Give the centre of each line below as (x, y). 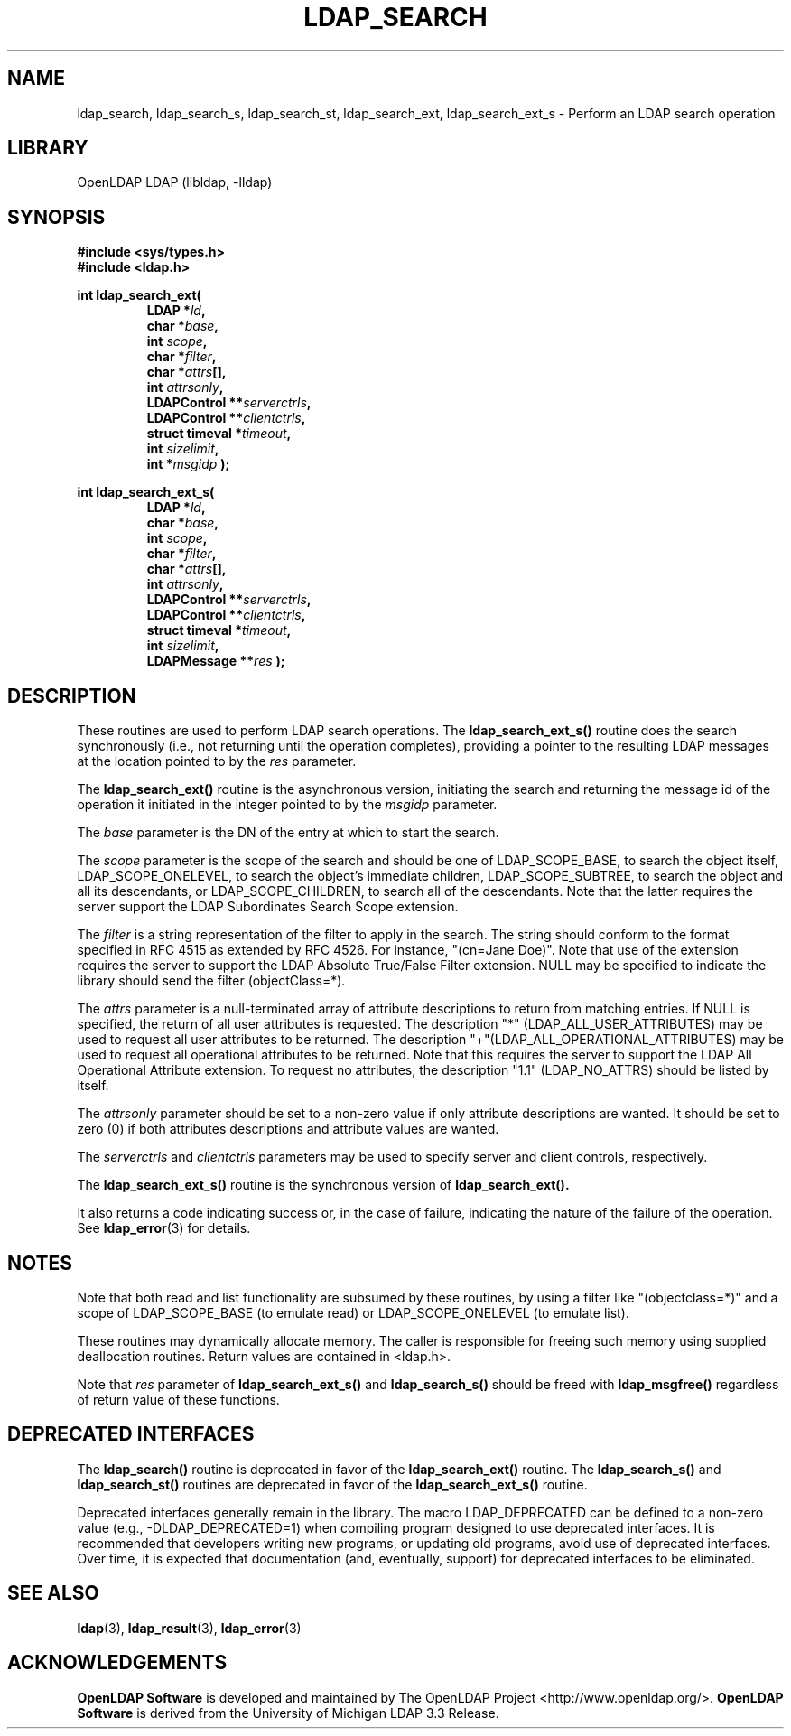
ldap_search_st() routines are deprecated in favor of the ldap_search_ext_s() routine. (332, 1484)
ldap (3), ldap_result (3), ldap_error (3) (189, 1628)
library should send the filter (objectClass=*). (211, 981)
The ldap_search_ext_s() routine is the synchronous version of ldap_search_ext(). (323, 1185)
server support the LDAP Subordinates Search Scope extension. (268, 907)
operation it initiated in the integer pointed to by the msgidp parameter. (287, 805)
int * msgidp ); (188, 464)
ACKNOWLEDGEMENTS (117, 1663)
